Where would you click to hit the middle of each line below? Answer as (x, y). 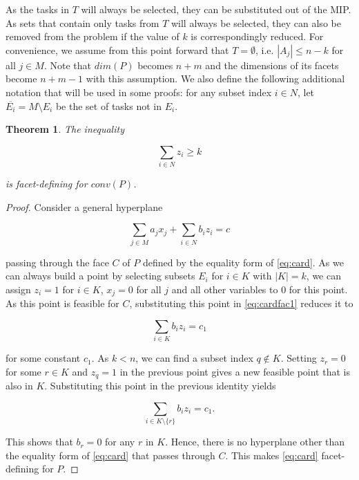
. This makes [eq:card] (272, 455)
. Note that (67, 65)
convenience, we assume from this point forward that (117, 49)
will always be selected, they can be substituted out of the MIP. (216, 9)
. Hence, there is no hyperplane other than (255, 442)
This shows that (39, 442)
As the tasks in (37, 9)
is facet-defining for (47, 184)
